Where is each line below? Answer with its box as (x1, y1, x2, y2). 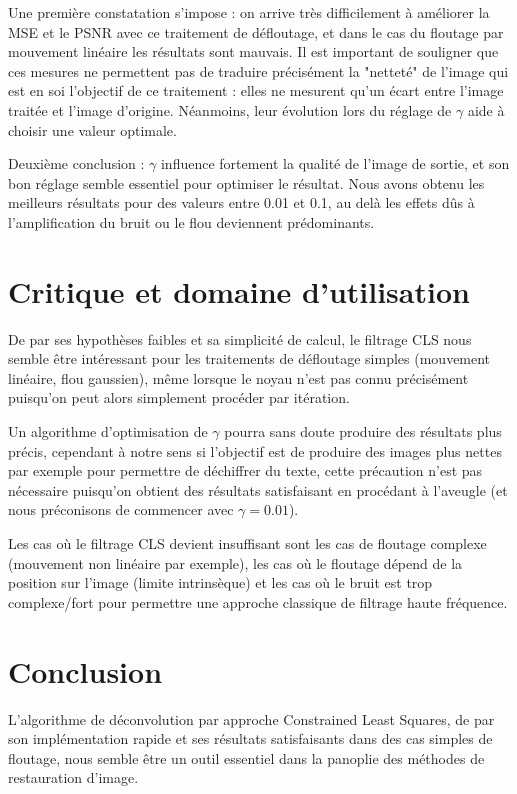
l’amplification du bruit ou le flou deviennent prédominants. (8, 211, 375, 232)
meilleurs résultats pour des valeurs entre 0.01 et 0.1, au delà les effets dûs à (8, 192, 475, 213)
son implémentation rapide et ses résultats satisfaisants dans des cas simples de (8, 728, 493, 749)
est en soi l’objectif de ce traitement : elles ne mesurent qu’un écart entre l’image (8, 80, 504, 101)
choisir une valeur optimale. (8, 119, 177, 140)
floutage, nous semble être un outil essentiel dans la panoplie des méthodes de (8, 747, 485, 768)
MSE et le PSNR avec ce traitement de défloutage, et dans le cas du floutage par (8, 21, 504, 42)
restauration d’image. (8, 767, 139, 788)
